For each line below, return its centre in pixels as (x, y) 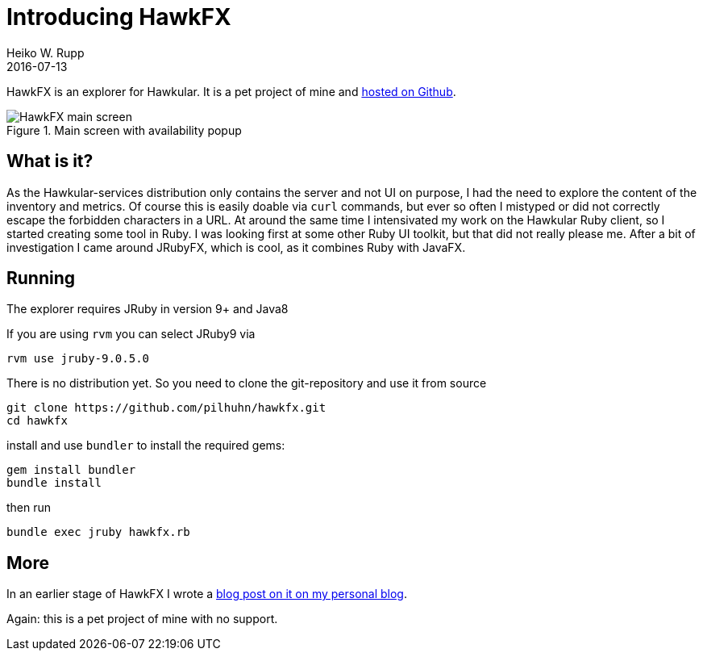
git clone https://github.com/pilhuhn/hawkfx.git (166, 408)
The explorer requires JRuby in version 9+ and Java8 (148, 309)
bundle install (54, 483)
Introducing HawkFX (119, 17)
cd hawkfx (37, 421)
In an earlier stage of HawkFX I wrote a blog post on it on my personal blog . (207, 594)
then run (29, 508)
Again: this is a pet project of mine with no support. (142, 619)
